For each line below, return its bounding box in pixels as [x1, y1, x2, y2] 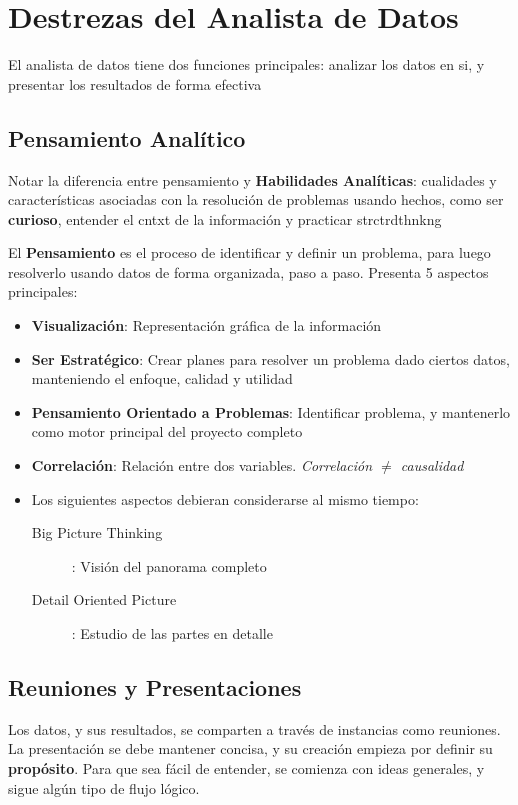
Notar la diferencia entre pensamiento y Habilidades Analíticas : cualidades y [8, 169, 497, 190]
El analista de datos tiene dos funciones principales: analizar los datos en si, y [8, 54, 485, 75]
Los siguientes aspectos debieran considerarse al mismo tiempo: [31, 488, 419, 509]
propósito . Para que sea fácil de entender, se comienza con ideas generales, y [8, 758, 485, 778]
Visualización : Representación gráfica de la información [31, 315, 382, 336]
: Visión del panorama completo [71, 555, 267, 576]
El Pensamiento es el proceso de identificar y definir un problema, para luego [8, 242, 491, 263]
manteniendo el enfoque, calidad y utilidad [31, 368, 293, 389]
